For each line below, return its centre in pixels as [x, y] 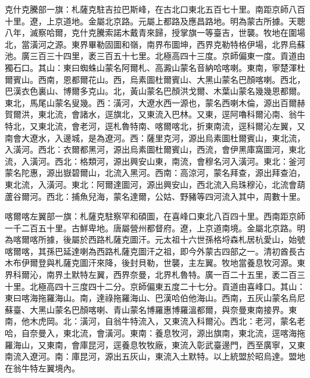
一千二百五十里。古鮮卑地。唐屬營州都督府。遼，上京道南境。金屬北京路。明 [155, 227]
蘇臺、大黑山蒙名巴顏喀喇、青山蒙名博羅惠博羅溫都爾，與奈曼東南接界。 [147, 309]
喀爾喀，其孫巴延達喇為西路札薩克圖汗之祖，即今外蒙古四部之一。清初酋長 [151, 251]
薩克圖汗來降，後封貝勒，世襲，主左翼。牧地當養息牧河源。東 [184, 263]
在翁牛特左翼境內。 [42, 368]
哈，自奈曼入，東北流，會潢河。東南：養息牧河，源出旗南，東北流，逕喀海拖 [155, 333]
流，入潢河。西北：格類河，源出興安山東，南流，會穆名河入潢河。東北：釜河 [155, 161]
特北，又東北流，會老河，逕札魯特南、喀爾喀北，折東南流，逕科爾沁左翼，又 [155, 126]
